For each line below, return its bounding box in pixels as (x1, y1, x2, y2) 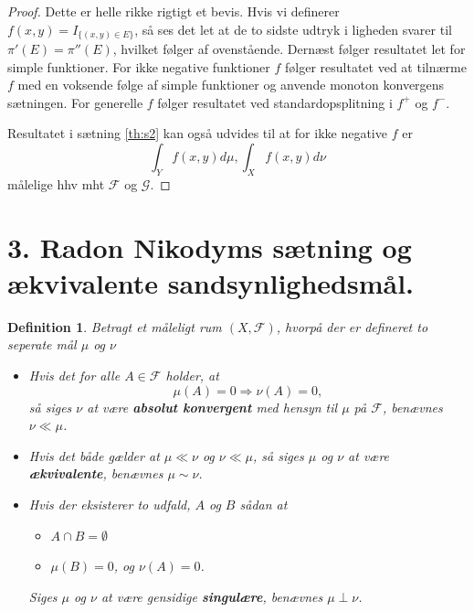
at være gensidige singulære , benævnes (100, 586, 323, 606)
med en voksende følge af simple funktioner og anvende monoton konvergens (17, 75, 445, 94)
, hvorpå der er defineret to (276, 317, 428, 336)
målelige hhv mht (7, 174, 105, 193)
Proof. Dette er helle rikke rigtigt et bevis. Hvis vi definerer (7, 2, 340, 20)
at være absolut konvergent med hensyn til (87, 397, 338, 416)
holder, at (165, 365, 219, 384)
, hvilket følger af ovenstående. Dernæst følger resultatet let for (112, 39, 466, 59)
